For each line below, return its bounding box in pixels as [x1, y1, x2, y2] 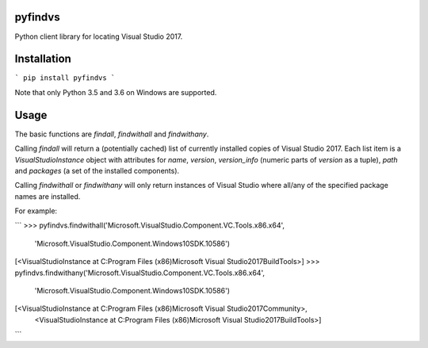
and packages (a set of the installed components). [14, 166, 180, 175]
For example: [14, 206, 58, 216]
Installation [14, 52, 71, 66]
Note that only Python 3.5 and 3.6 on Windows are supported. [14, 87, 217, 97]
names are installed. [14, 191, 81, 201]
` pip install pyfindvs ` [14, 74, 116, 82]
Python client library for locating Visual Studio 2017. [14, 32, 183, 41]
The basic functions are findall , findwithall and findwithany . [14, 129, 209, 139]
